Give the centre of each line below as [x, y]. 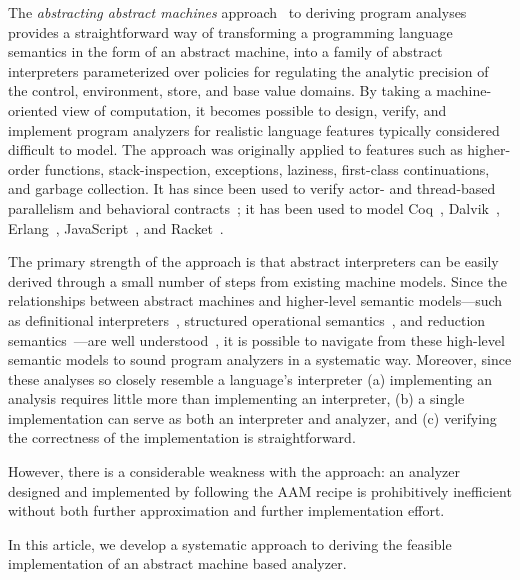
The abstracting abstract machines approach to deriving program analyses [237, 12]
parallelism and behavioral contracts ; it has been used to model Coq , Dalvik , [254, 207]
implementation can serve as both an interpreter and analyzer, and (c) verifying [252, 417]
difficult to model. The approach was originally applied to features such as [235, 149]
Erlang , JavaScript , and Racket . [116, 227]
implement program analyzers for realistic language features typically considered [254, 129]
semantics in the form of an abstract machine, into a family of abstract [225, 51]
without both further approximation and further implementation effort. [226, 510]
